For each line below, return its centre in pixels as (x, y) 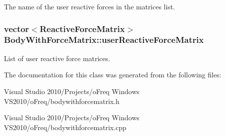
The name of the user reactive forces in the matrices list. (90, 6)
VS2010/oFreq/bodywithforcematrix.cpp (65, 127)
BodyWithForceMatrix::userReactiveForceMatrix (104, 40)
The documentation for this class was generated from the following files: (113, 75)
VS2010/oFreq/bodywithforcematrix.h (62, 101)
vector (17, 28)
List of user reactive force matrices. (57, 58)
